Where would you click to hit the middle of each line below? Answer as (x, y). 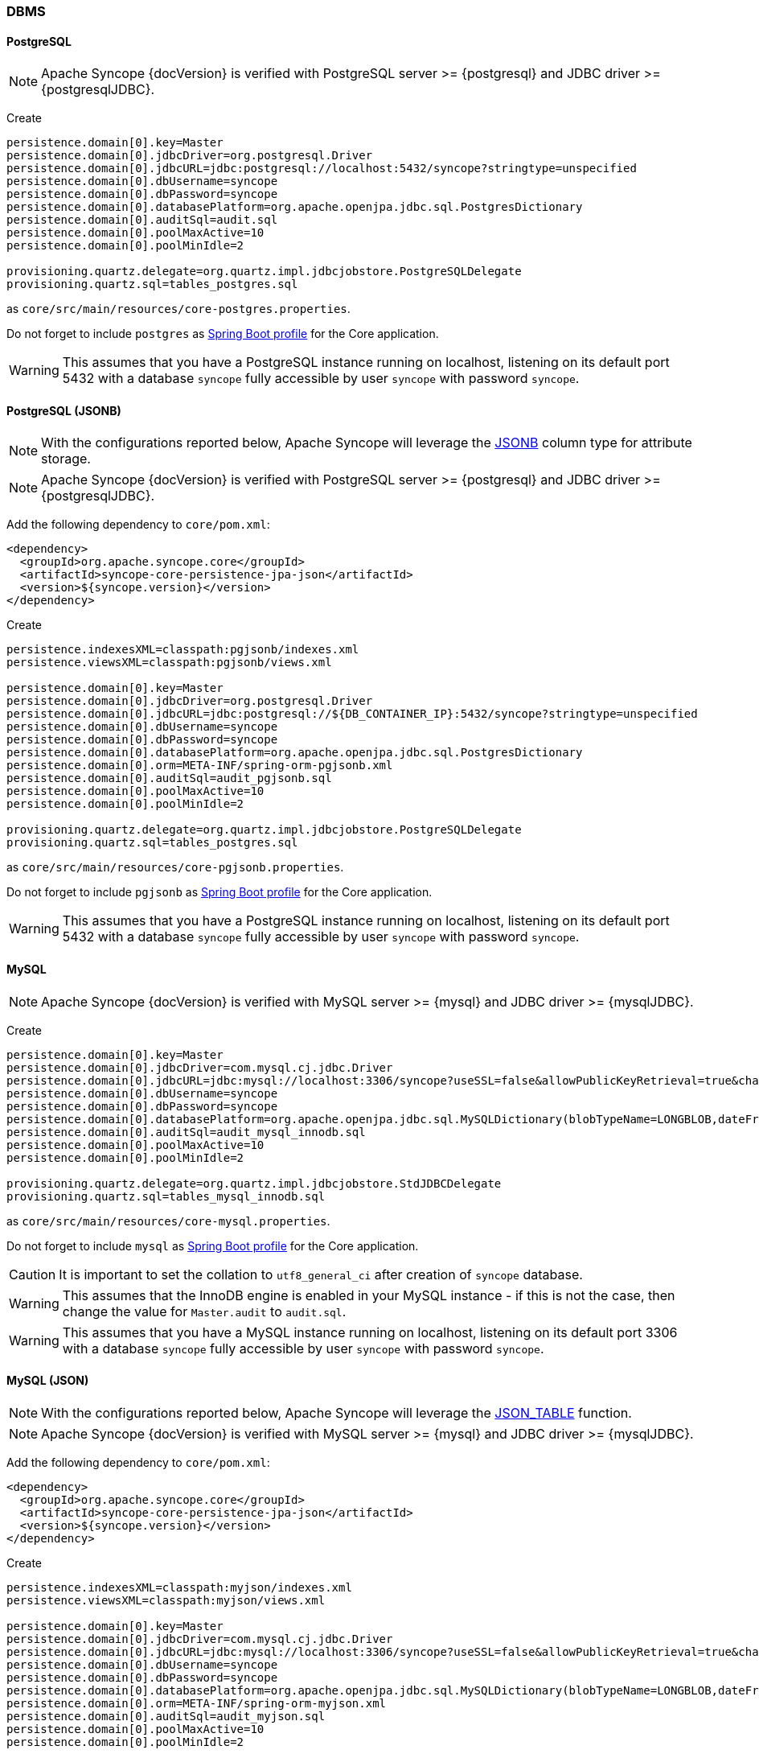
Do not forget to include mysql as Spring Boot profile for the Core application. (213, 1246)
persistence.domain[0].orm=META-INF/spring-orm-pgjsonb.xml (200, 766)
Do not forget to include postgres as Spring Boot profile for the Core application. (223, 334)
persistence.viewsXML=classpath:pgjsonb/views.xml (169, 663)
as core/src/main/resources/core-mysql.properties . (168, 1221)
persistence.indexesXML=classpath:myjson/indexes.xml (179, 1587)
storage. (66, 459)
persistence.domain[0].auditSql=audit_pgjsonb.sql (169, 778)
